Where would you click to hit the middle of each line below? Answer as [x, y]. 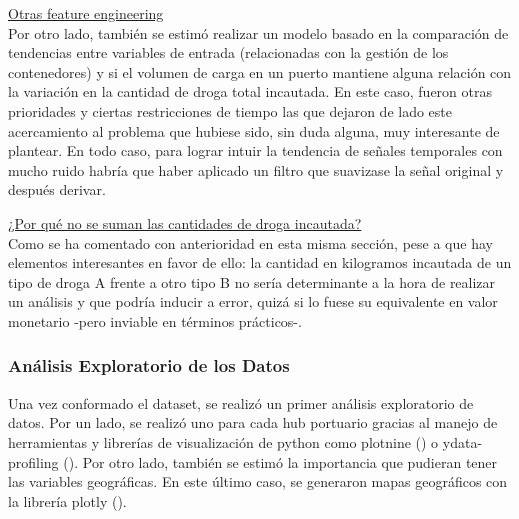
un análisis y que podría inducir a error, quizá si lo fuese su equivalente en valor [253, 301]
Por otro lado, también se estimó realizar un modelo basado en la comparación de [258, 32]
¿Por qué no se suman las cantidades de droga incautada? [185, 222]
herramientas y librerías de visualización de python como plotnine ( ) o [223, 441]
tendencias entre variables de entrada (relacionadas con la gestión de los [228, 52]
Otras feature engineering [86, 13]
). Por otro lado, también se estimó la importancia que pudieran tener [283, 461]
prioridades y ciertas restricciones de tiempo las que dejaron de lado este [230, 110]
